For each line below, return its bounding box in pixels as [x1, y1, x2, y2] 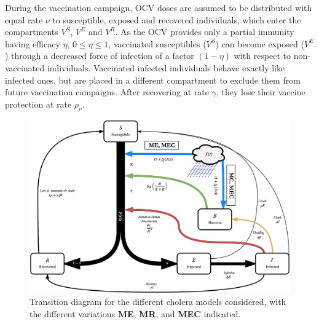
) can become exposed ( [215, 37, 304, 50]
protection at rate [5, 97, 72, 110]
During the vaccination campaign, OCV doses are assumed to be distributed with [5, 1, 312, 14]
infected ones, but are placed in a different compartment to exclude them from [5, 73, 301, 86]
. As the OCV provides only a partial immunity [115, 25, 294, 38]
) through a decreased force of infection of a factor [5, 49, 194, 62]
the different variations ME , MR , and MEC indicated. [30, 307, 241, 320]
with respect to [234, 49, 291, 62]
